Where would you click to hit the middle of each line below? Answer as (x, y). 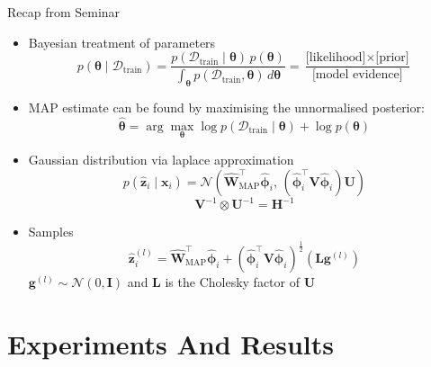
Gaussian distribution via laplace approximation (161, 159)
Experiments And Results (171, 343)
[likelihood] (336, 58)
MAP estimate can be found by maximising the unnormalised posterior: (226, 107)
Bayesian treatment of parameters (122, 42)
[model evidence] (357, 75)
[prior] (392, 58)
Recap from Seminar (64, 12)
